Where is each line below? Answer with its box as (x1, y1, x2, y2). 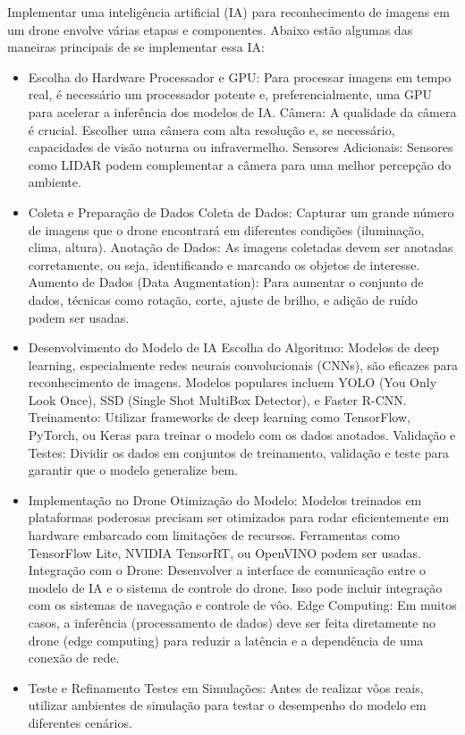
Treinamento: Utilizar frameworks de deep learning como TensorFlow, (28, 408, 410, 427)
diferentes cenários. (28, 713, 132, 731)
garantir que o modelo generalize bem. (28, 460, 239, 479)
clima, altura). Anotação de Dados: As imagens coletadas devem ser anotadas (28, 238, 453, 257)
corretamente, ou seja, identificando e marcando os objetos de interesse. (28, 255, 420, 274)
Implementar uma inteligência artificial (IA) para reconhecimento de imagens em (7, 3, 450, 21)
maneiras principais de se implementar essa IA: (7, 38, 265, 56)
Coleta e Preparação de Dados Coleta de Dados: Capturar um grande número (28, 202, 454, 221)
